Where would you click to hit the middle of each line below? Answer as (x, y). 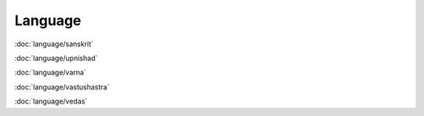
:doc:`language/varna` (50, 72)
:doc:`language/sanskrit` (54, 44)
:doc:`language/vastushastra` (62, 87)
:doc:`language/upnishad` (56, 58)
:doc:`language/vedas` (51, 101)
